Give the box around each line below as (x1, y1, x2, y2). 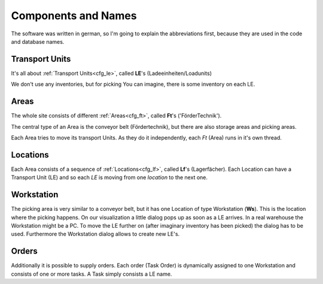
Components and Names (11, 9, 137, 22)
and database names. (11, 38, 65, 45)
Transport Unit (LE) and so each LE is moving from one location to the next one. (11, 174, 208, 181)
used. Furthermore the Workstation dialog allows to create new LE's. (11, 231, 180, 238)
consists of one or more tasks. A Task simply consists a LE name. (11, 270, 172, 277)
